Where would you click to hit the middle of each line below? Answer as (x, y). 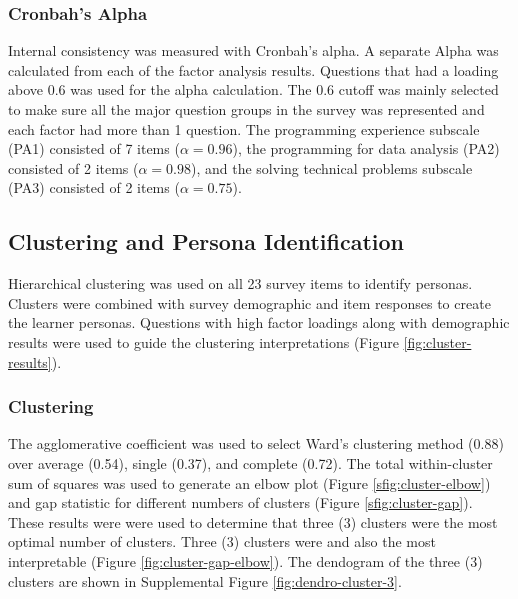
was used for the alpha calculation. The (191, 89)
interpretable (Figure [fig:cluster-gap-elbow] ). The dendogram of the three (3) (245, 560)
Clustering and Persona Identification (206, 241)
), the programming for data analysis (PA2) (366, 148)
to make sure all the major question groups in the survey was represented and (246, 109)
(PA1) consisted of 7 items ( (94, 148)
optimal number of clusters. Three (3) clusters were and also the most (222, 541)
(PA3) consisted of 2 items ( (94, 187)
